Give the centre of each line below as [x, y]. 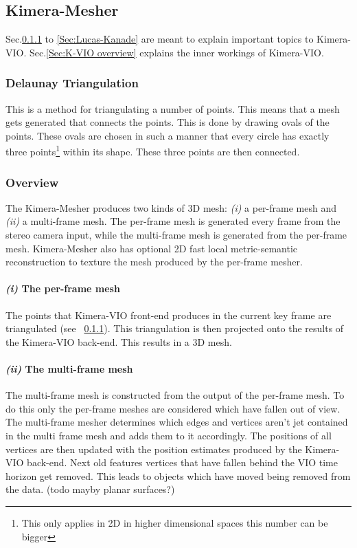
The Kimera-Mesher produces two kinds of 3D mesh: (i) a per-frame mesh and [171, 207]
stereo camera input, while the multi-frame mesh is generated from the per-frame [176, 235]
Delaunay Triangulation [72, 83]
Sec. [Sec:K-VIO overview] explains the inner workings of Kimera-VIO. [176, 52]
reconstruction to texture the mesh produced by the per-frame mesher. [154, 262]
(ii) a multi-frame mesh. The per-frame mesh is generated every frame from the [173, 221]
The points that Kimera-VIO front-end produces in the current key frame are [169, 315]
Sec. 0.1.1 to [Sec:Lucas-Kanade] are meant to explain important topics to [160, 39]
